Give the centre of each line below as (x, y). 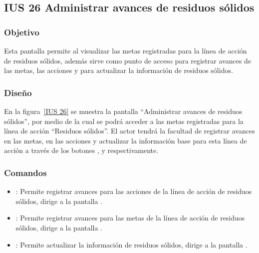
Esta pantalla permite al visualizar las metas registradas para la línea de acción (126, 50)
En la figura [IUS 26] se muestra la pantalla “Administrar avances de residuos (123, 111)
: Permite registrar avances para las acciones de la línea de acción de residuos (134, 191)
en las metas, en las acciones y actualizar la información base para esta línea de (126, 140)
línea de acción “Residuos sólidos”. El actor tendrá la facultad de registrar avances (129, 131)
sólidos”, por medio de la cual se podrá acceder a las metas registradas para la (124, 121)
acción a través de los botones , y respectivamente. (81, 150)
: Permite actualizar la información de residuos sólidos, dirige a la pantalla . (131, 244)
